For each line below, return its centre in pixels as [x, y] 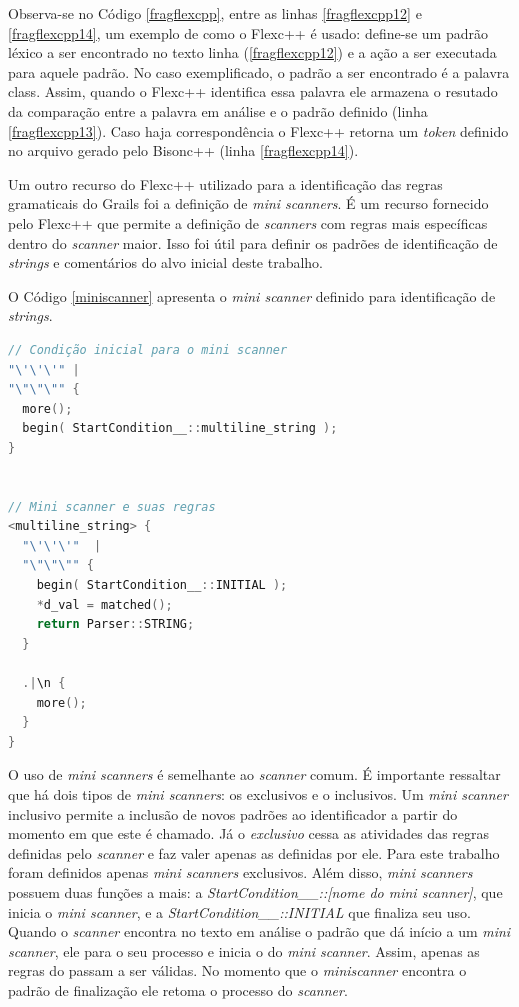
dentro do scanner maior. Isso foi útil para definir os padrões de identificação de [253, 242]
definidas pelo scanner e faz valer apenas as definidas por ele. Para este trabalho [254, 852]
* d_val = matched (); [104, 604]
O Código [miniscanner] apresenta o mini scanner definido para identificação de [252, 295]
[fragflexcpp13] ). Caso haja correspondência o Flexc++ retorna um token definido [258, 130]
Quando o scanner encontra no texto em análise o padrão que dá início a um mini [259, 931]
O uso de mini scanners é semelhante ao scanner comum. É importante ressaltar [254, 774]
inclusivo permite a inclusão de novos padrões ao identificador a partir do [233, 813]
